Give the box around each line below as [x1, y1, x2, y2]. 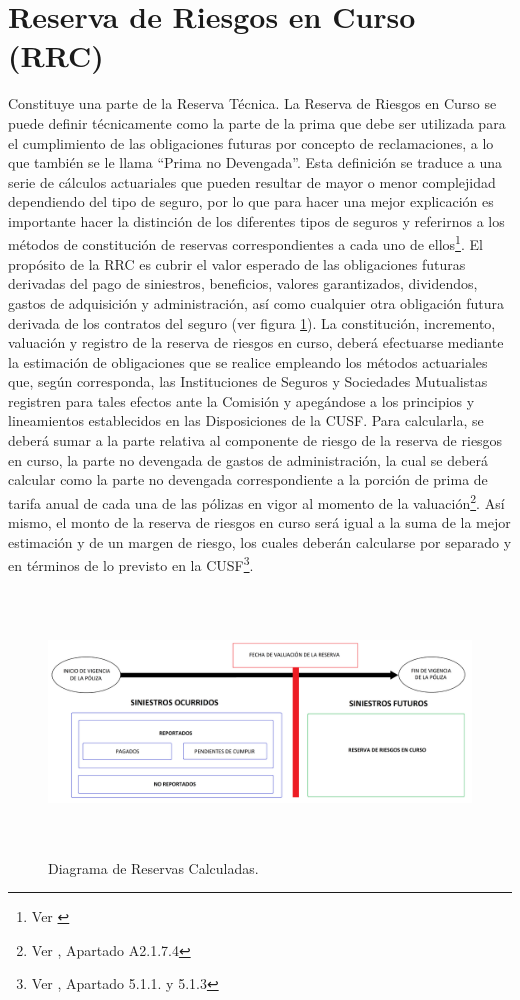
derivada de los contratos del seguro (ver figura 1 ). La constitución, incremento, [8, 312, 496, 333]
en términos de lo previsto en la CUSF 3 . [8, 552, 254, 575]
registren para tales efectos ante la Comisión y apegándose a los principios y [8, 390, 475, 411]
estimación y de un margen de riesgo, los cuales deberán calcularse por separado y [8, 531, 512, 552]
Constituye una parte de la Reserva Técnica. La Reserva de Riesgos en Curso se [8, 93, 497, 114]
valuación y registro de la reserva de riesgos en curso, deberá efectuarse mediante [8, 332, 504, 353]
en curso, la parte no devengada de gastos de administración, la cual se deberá [8, 449, 489, 470]
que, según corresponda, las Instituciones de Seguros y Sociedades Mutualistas [8, 371, 488, 392]
